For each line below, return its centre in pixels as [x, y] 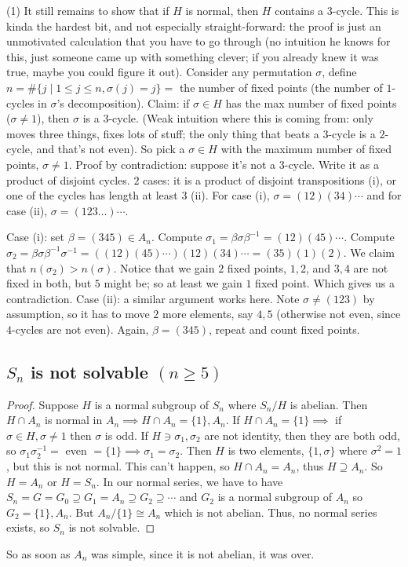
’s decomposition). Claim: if [123, 102]
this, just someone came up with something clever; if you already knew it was [193, 56]
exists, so [28, 527]
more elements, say [208, 314]
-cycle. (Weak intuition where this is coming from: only [241, 118]
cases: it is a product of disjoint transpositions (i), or [270, 179]
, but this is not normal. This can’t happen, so [118, 466]
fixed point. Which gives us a [325, 283]
